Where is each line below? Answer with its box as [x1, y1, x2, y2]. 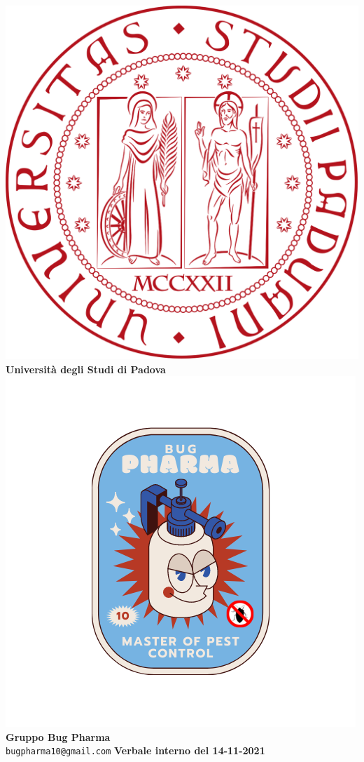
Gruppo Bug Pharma [6, 729, 111, 744]
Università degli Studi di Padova [6, 361, 166, 376]
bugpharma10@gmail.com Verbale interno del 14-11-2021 [6, 743, 265, 758]
